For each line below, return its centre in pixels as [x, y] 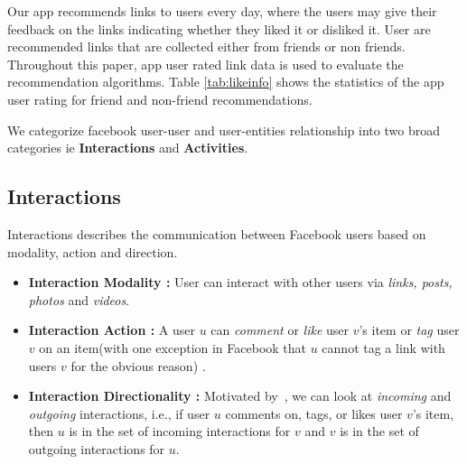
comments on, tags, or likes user [314, 413]
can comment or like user [280, 330]
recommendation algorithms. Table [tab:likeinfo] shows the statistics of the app [226, 82]
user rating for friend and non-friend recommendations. [160, 99]
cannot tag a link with [383, 347]
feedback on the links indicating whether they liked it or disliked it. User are [219, 28]
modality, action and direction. [93, 251]
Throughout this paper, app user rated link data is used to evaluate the [205, 64]
